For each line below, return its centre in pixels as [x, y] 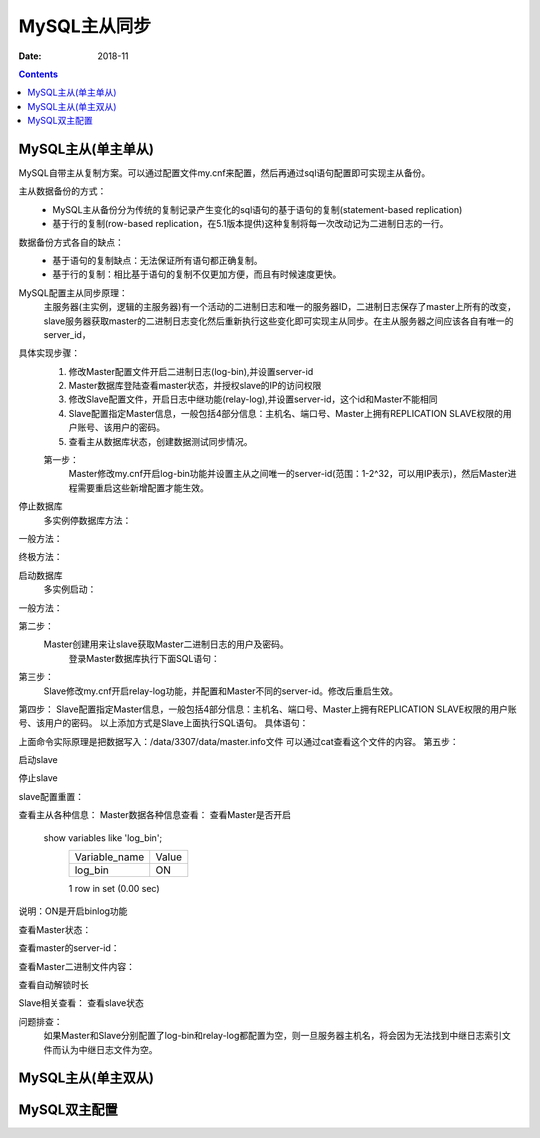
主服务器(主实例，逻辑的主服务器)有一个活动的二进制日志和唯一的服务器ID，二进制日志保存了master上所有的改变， [280, 307]
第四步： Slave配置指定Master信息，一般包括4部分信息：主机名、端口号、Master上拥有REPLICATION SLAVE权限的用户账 [267, 709]
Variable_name [109, 857]
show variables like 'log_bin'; [103, 837]
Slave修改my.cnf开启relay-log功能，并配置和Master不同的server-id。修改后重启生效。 [221, 691]
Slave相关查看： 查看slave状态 [81, 1003]
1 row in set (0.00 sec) [114, 889]
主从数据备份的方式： [62, 191]
